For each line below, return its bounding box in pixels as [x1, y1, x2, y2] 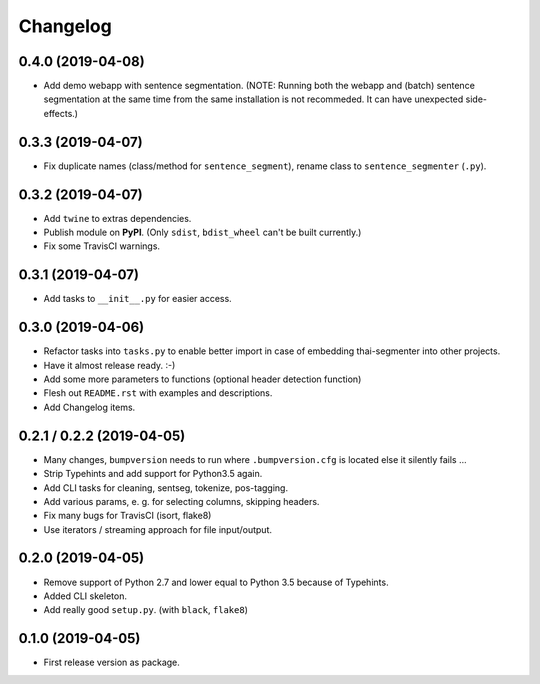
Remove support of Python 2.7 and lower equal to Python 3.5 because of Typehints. [43, 576, 389, 588]
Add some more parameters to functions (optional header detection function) [43, 373, 362, 385]
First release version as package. [43, 656, 180, 669]
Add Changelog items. [43, 401, 136, 413]
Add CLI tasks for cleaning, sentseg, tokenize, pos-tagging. [43, 481, 289, 494]
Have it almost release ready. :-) [43, 359, 176, 371]
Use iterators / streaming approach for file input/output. [43, 523, 273, 535]
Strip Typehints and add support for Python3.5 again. [43, 468, 263, 480]
